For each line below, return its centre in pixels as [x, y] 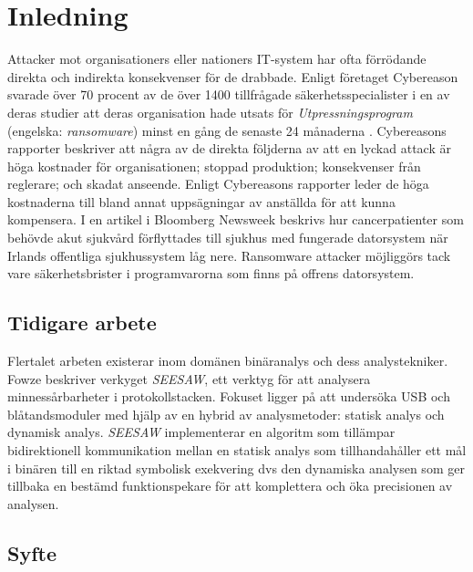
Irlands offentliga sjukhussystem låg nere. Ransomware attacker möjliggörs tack [229, 255]
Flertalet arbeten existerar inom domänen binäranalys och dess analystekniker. [228, 361]
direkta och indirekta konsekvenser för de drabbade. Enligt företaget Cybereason [233, 76]
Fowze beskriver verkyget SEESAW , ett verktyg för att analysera [189, 378]
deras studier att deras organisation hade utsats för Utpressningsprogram [210, 112]
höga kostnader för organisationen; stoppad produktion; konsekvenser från [214, 166]
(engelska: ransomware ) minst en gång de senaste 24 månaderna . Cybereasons [227, 130]
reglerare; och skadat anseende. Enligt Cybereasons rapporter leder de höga [218, 184]
